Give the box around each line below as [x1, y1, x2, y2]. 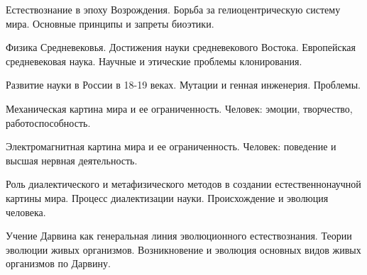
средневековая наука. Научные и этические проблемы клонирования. [6, 53, 302, 68]
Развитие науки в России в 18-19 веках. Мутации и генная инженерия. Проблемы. [6, 77, 361, 92]
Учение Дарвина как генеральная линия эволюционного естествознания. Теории [6, 228, 352, 243]
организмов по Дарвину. [6, 256, 111, 271]
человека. [6, 204, 46, 219]
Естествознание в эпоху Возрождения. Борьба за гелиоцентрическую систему [6, 2, 341, 16]
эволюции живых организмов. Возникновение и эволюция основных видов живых [6, 242, 361, 257]
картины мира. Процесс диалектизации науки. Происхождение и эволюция [6, 190, 329, 205]
